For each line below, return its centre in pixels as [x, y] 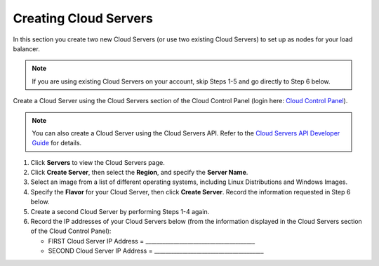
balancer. [26, 48]
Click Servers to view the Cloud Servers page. [98, 162]
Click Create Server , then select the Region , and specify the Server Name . [139, 173]
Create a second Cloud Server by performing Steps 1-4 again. [120, 211]
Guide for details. [57, 143]
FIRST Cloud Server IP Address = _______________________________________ [152, 241]
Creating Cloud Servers [83, 18]
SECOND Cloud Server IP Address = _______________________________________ [156, 251]
